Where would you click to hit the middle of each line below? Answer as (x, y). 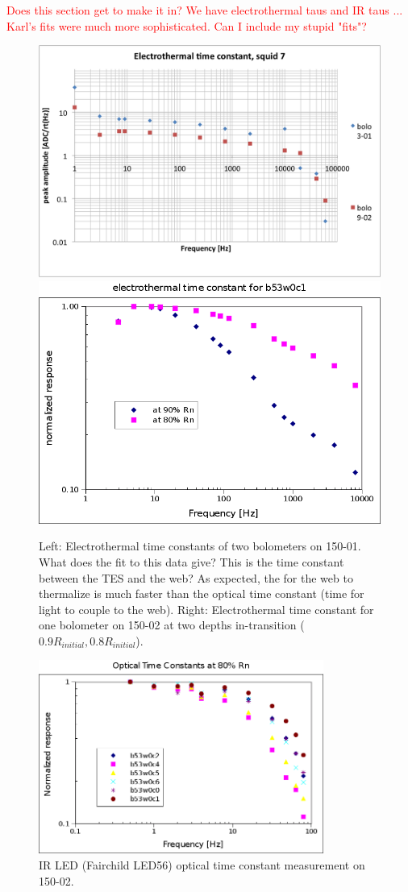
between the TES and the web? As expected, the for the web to (196, 577)
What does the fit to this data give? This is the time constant (192, 561)
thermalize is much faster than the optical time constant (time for (202, 593)
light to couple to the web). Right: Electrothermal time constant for (206, 609)
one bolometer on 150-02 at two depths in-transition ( (172, 625)
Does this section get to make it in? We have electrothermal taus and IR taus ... (205, 10)
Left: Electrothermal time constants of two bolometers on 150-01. (200, 546)
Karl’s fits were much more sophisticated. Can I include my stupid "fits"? (187, 25)
